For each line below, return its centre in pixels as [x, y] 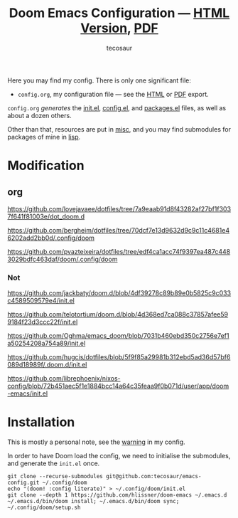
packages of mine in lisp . [44, 137]
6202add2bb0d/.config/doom [51, 238]
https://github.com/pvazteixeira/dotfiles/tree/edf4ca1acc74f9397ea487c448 [119, 251]
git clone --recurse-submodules [55, 477]
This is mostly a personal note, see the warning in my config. [97, 442]
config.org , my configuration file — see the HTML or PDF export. [113, 94]
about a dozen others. [40, 115]
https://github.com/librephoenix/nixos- [64, 379]
